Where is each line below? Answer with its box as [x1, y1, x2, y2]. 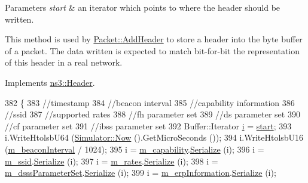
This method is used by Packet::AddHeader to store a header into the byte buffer [5, 33, 303, 45]
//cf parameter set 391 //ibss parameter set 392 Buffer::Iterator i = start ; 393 [5, 119, 292, 132]
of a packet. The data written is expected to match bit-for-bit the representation [5, 44, 300, 57]
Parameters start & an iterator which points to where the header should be [5, 1, 280, 13]
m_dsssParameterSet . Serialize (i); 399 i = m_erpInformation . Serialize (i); [5, 166, 276, 179]
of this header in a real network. [5, 56, 123, 69]
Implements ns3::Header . [5, 76, 95, 88]
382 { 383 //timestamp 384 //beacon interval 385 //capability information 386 [5, 96, 295, 108]
